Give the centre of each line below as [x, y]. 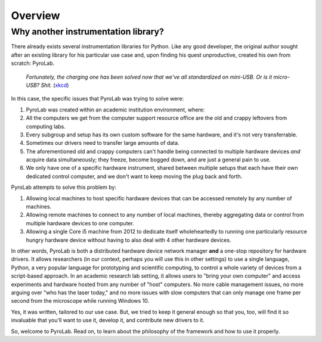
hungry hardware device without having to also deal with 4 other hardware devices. [129, 240]
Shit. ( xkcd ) [55, 85]
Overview [35, 15]
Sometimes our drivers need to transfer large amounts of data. [103, 143]
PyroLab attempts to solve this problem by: [64, 187]
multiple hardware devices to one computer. [80, 223]
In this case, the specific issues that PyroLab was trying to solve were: [97, 99]
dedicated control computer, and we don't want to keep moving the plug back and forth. [134, 176]
